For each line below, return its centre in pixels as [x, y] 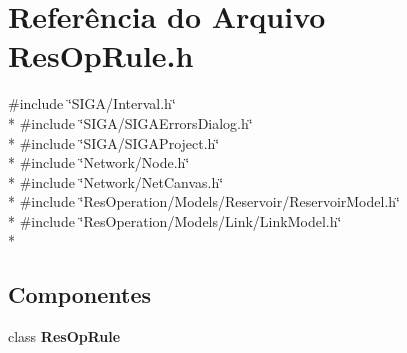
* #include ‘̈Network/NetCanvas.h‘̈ [116, 181]
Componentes [80, 294]
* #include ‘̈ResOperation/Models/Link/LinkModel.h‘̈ [175, 220]
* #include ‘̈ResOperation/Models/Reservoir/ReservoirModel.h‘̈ [204, 201]
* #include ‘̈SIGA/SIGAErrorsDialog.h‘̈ [130, 122]
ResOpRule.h [101, 55]
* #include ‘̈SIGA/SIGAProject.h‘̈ [114, 142]
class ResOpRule [64, 336]
